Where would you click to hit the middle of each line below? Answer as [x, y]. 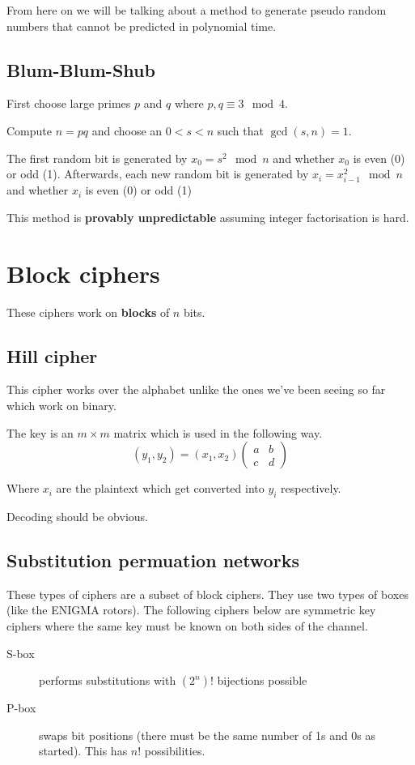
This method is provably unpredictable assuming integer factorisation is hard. [208, 217]
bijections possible [262, 680]
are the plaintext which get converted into [160, 488]
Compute [29, 130]
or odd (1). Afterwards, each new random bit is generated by [158, 174]
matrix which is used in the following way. [218, 432]
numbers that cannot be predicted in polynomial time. [142, 26]
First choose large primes [69, 103]
